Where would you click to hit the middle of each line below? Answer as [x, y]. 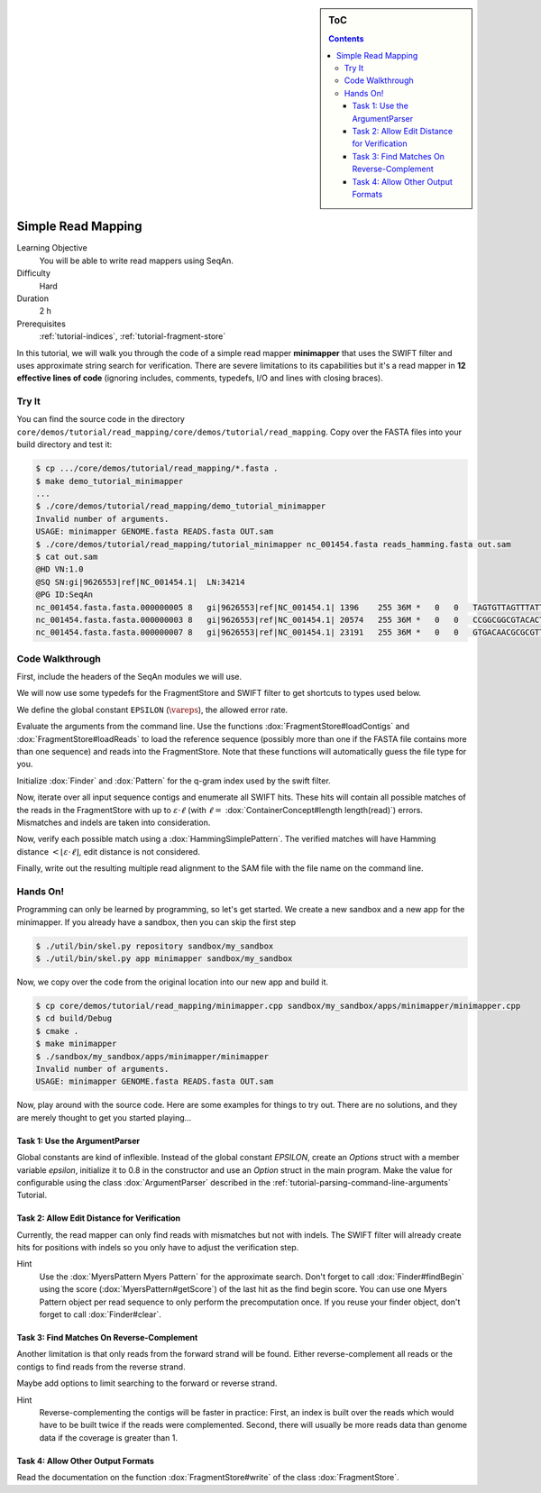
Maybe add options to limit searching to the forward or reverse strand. [147, 1383]
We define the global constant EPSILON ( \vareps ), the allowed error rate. [152, 710]
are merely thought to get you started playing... [104, 1117]
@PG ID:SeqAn [64, 595]
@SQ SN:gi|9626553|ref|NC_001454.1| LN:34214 [140, 582]
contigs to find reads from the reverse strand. [101, 1367]
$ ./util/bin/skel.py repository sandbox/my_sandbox [155, 946]
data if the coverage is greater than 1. [109, 1437]
